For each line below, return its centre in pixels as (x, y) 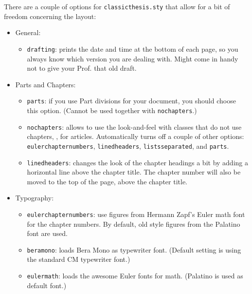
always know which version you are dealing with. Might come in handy (133, 58)
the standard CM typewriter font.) (79, 259)
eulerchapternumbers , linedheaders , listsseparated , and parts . (128, 146)
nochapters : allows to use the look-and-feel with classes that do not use (134, 127)
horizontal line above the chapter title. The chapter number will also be (134, 172)
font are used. (47, 233)
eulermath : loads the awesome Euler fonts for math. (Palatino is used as (135, 276)
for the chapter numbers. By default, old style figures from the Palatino (134, 224)
